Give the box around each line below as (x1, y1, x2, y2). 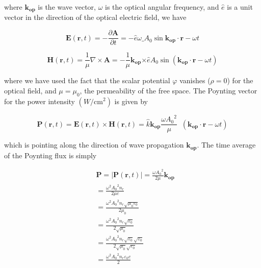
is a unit (227, 2, 253, 12)
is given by (114, 95, 148, 106)
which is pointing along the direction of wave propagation (4, 139, 184, 150)
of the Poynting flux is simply (4, 150, 97, 160)
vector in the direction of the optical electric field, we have (4, 12, 187, 22)
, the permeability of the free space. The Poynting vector (80, 85, 257, 95)
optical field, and (4, 85, 57, 95)
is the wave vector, (38, 2, 96, 12)
